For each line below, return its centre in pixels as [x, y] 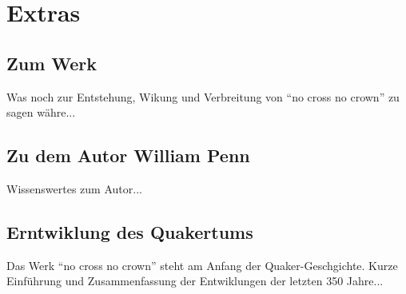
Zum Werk [52, 63]
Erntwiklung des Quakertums [130, 231]
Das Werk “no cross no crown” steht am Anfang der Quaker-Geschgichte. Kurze [202, 265]
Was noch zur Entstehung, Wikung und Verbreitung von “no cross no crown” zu [203, 96]
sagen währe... [41, 112]
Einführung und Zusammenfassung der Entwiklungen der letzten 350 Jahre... [195, 281]
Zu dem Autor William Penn [128, 155]
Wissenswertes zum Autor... [74, 188]
